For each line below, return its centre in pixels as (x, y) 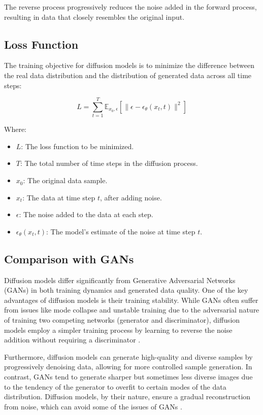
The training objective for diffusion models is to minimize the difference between (129, 65)
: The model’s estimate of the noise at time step (121, 231)
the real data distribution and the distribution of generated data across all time (128, 75)
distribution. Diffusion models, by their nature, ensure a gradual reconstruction (127, 396)
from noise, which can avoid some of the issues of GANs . (93, 406)
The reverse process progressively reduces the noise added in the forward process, (130, 7)
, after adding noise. (131, 197)
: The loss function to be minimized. (77, 146)
